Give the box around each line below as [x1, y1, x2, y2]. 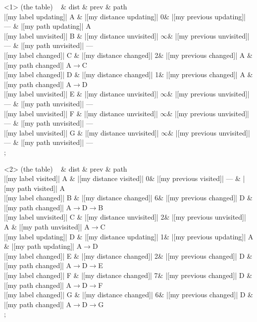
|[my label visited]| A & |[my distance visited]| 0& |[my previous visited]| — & [4, 173, 241, 184]
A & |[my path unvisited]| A [4, 222, 90, 232]
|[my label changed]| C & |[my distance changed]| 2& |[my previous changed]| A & [4, 49, 253, 60]
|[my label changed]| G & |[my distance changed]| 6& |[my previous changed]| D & [4, 289, 253, 300]
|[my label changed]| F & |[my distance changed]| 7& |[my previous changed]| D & [4, 270, 253, 280]
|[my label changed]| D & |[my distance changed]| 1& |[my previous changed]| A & [4, 69, 253, 80]
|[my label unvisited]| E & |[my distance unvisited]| [4, 89, 158, 99]
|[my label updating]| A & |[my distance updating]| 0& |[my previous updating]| [4, 11, 246, 21]
